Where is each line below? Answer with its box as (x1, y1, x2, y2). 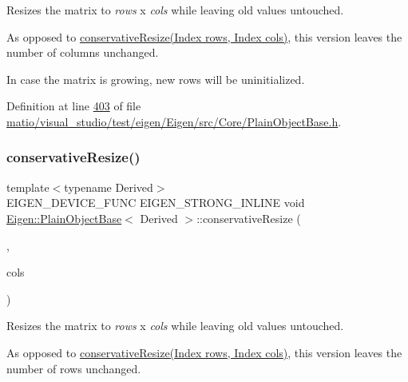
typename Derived (64, 178, 153, 195)
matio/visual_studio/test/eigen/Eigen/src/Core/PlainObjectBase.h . (6, 113, 342, 129)
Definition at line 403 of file (6, 97, 141, 114)
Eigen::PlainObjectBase (6, 209, 122, 226)
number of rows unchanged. (6, 360, 141, 376)
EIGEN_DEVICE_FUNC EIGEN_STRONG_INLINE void (6, 194, 305, 211)
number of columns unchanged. (6, 44, 159, 61)
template (6, 178, 50, 195)
